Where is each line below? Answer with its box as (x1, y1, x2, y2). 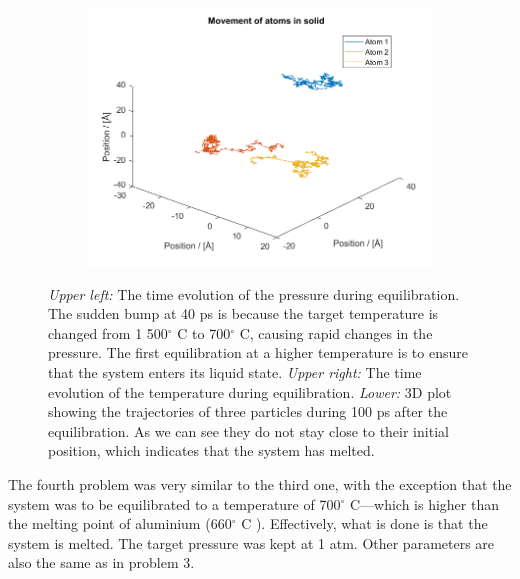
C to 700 (177, 322, 231, 343)
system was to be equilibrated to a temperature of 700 (8, 493, 341, 514)
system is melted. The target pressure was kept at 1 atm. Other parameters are (8, 532, 495, 553)
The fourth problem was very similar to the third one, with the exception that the (8, 473, 512, 494)
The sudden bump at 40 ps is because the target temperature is (48, 303, 439, 324)
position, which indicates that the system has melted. (48, 440, 375, 461)
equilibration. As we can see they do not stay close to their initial (48, 420, 449, 441)
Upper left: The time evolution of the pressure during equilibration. (48, 283, 460, 304)
